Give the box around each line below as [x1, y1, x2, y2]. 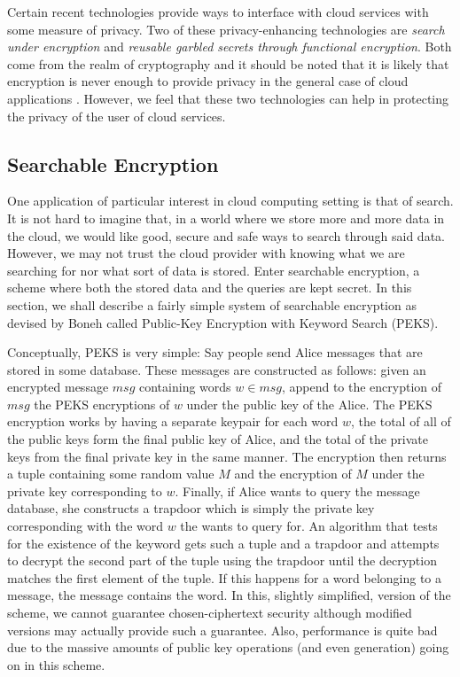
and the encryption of [234, 464, 352, 483]
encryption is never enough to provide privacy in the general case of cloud [7, 72, 409, 90]
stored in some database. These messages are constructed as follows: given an [7, 360, 426, 378]
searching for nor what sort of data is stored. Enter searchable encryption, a [7, 261, 420, 279]
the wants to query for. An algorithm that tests [180, 517, 438, 535]
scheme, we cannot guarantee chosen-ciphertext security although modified [7, 603, 412, 622]
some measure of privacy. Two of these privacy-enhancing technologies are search [7, 19, 445, 38]
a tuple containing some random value [7, 464, 214, 483]
